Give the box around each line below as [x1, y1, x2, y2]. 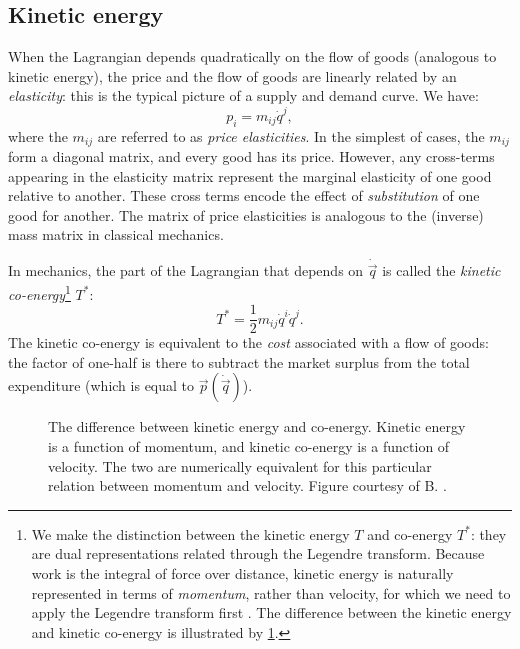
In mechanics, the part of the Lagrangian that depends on [8, 260, 364, 281]
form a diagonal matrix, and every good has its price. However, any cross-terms [8, 145, 495, 166]
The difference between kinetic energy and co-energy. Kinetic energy [48, 416, 466, 437]
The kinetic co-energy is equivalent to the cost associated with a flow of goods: [8, 332, 489, 353]
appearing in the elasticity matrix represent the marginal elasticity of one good [8, 165, 492, 186]
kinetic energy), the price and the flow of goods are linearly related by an [8, 65, 457, 86]
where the [8, 125, 68, 146]
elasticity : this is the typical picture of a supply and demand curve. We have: [8, 85, 479, 106]
